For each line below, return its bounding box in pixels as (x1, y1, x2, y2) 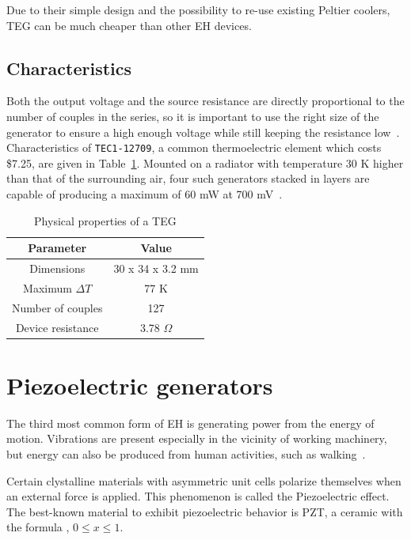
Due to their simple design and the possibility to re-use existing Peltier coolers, (6, 2, 390, 17)
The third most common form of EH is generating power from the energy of (6, 414, 375, 431)
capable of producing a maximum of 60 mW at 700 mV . (6, 186, 283, 202)
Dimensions (29, 260, 86, 277)
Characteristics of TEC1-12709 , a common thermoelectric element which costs (6, 139, 382, 156)
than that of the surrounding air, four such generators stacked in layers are (6, 170, 370, 187)
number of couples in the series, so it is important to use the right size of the (6, 108, 379, 124)
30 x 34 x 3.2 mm (113, 260, 199, 277)
